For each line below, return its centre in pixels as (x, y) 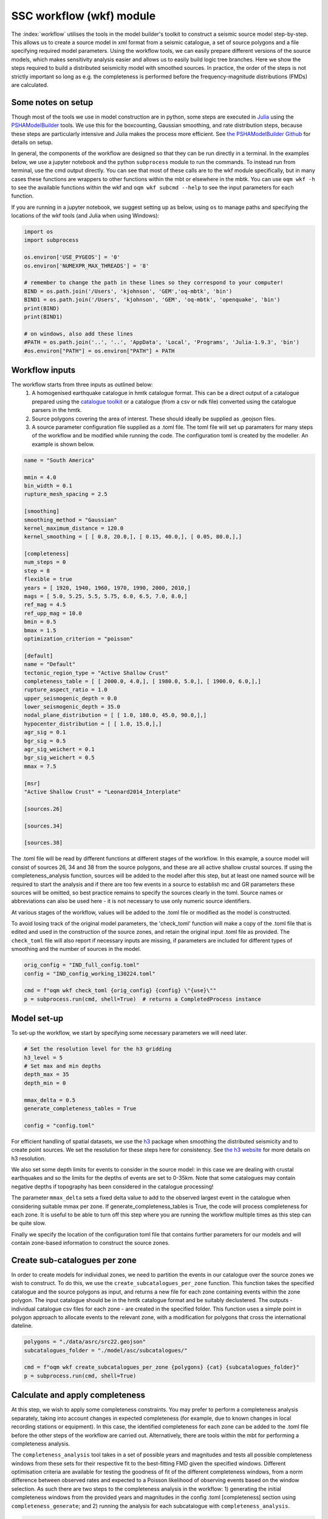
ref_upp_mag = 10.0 (53, 613)
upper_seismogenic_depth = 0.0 (71, 698)
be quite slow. (29, 1223)
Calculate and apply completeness (78, 1395)
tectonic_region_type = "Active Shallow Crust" (96, 673)
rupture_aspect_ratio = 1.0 (66, 690)
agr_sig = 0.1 (45, 732)
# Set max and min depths (63, 1066)
